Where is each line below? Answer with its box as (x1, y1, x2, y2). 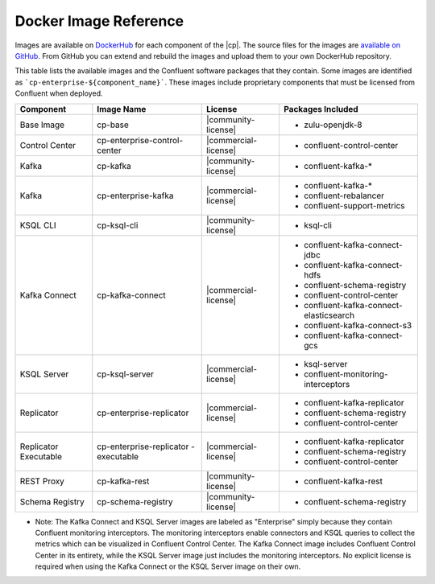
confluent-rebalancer (303, 190, 385, 201)
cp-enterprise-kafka (97, 190, 174, 201)
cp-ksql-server (97, 368, 155, 380)
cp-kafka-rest (97, 475, 150, 487)
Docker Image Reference (14, 12, 184, 30)
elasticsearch (303, 310, 354, 321)
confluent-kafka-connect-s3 (303, 319, 412, 331)
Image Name (97, 103, 147, 114)
